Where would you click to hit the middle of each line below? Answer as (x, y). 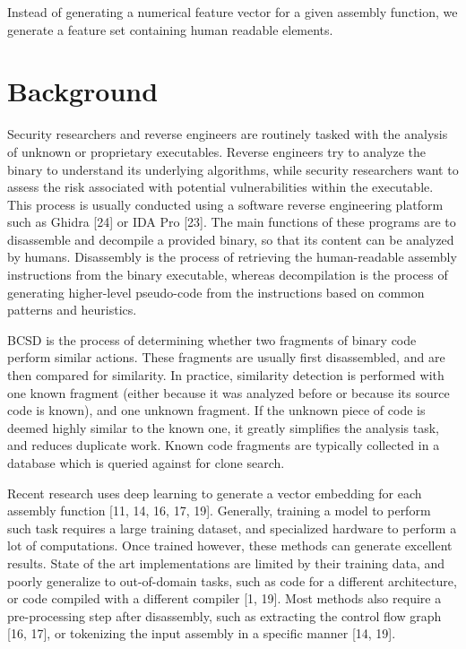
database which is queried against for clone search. (146, 463)
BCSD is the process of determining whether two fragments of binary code (212, 339)
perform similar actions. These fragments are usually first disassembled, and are (226, 357)
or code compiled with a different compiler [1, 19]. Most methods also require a (224, 598)
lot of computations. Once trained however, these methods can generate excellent (230, 545)
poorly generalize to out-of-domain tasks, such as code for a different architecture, (232, 580)
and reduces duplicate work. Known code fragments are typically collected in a (224, 445)
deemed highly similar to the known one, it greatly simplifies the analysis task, (223, 427)
